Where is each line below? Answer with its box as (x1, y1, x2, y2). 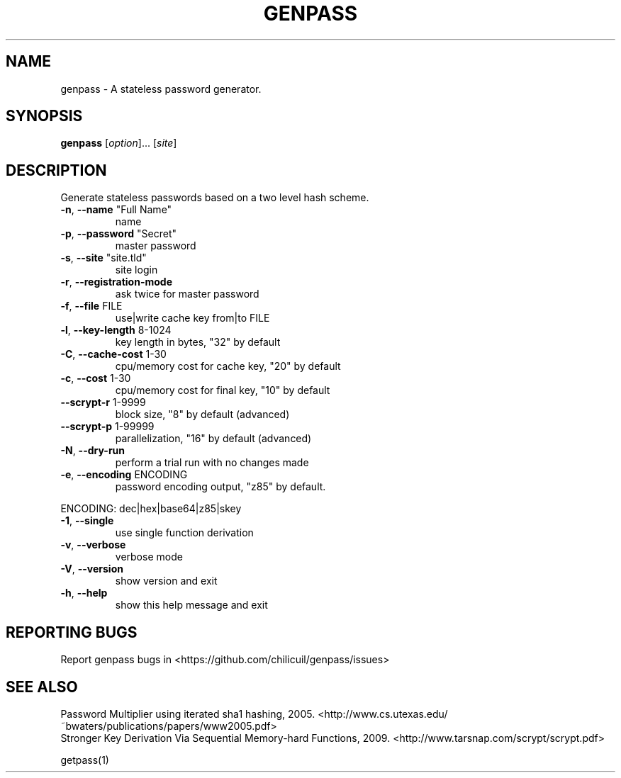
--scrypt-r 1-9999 (60, 396, 146, 409)
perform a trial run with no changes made (115, 456, 309, 469)
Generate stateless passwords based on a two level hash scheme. (60, 191, 369, 204)
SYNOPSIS (6, 107, 83, 125)
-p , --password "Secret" (60, 227, 177, 240)
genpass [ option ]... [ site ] (60, 137, 177, 150)
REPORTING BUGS (6, 623, 138, 641)
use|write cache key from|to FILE (115, 312, 270, 325)
